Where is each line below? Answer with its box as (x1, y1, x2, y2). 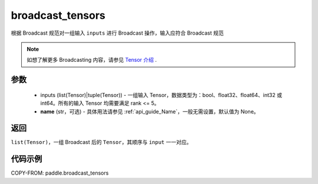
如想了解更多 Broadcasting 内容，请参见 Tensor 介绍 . (26, 56, 157, 63)
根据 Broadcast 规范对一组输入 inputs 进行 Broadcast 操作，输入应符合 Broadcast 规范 (11, 29, 224, 36)
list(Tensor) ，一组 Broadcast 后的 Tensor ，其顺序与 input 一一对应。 (11, 139, 192, 146)
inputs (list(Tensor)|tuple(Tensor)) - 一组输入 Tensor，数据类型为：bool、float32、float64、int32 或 (40, 91, 283, 98)
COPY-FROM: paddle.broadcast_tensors (11, 169, 109, 176)
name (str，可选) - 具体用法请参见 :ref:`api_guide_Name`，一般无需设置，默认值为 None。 (40, 108, 259, 115)
